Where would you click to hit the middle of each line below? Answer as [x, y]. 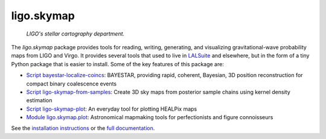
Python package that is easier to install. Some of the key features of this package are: [118, 64]
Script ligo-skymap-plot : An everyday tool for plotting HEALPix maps [112, 109]
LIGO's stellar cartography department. [75, 34]
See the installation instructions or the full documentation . [83, 128]
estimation [39, 100]
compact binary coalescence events [72, 84]
